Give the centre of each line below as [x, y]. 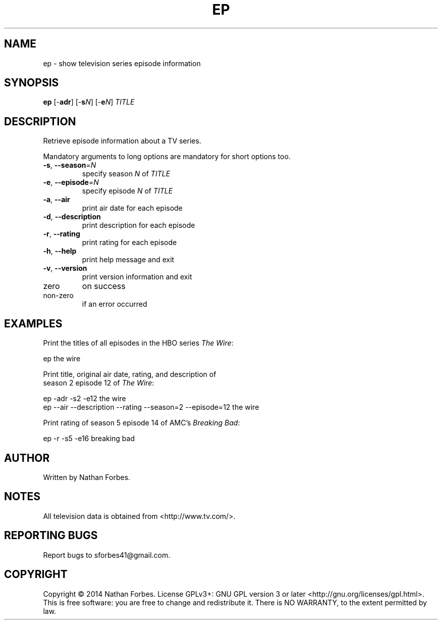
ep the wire [62, 359]
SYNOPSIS [32, 83]
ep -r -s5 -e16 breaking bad [89, 439]
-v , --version [65, 268]
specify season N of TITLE [126, 174]
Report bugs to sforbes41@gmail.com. [107, 555]
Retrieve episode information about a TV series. [122, 141]
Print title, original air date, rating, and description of [130, 374]
